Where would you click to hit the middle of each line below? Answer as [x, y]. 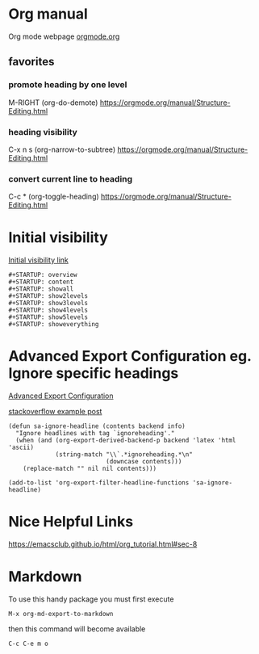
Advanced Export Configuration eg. [130, 356]
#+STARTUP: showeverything [54, 325]
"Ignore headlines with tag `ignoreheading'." [95, 434]
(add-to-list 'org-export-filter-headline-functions [99, 483]
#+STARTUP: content [41, 282]
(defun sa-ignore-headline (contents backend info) [97, 426]
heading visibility [43, 132]
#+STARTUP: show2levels [48, 296]
